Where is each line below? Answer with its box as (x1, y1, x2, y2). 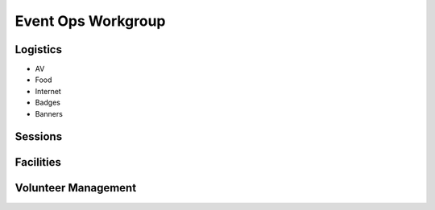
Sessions (14, 130, 63, 144)
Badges (35, 97, 60, 108)
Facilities (14, 155, 62, 169)
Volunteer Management (14, 181, 137, 195)
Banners (35, 109, 64, 118)
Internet (35, 86, 62, 96)
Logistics (14, 43, 62, 56)
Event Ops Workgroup (14, 12, 166, 30)
